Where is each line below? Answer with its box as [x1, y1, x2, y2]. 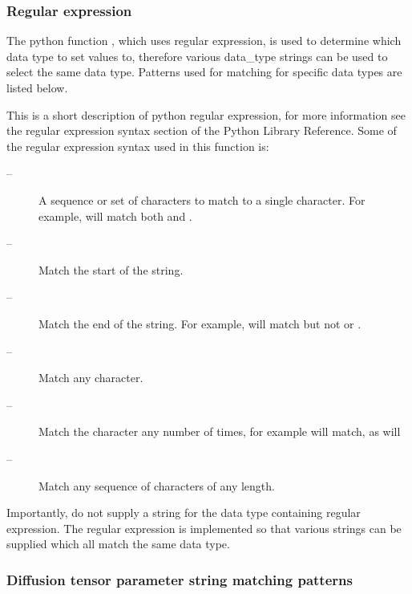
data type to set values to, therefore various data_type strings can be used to [6, 47, 388, 64]
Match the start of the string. [38, 261, 184, 278]
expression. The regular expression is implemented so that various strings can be [6, 519, 402, 536]
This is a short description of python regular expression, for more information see [6, 106, 406, 123]
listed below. [6, 79, 68, 96]
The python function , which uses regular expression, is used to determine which [6, 32, 402, 49]
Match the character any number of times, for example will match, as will [38, 423, 401, 440]
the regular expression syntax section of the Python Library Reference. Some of [6, 122, 397, 139]
